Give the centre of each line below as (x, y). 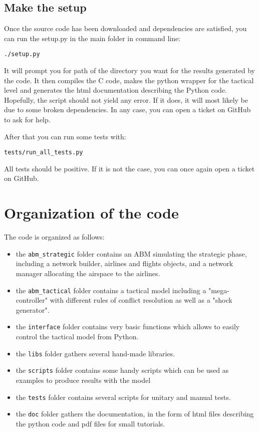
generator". (33, 309)
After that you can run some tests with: (65, 136)
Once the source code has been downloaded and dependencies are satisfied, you (125, 28)
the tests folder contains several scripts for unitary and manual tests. (123, 397)
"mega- (219, 290)
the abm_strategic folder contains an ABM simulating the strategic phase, (131, 253)
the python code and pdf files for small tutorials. (90, 423)
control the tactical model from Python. (77, 337)
